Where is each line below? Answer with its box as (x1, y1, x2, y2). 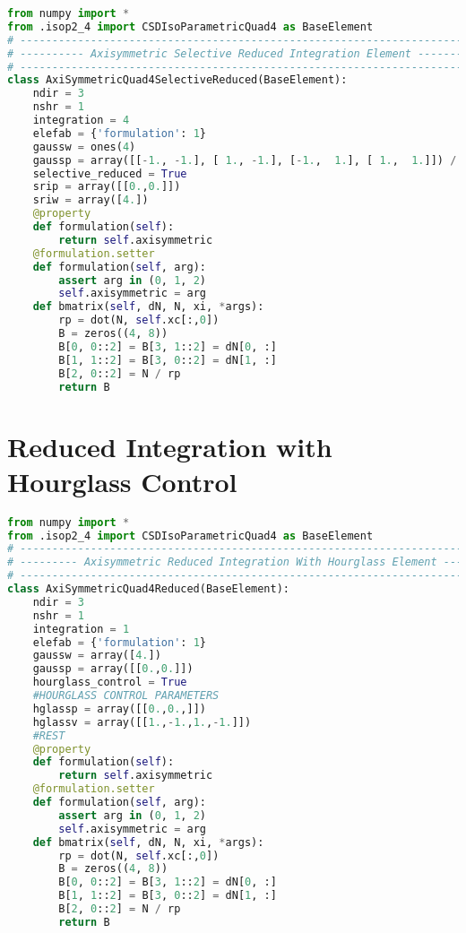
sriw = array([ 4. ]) (32, 194, 149, 207)
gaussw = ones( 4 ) (32, 140, 136, 153)
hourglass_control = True (32, 676, 187, 689)
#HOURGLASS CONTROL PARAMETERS (32, 689, 220, 703)
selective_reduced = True (32, 167, 187, 180)
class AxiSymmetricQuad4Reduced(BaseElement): (7, 583, 289, 596)
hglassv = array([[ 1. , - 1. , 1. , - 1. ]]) (32, 715, 252, 729)
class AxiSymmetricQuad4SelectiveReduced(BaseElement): (7, 73, 348, 87)
